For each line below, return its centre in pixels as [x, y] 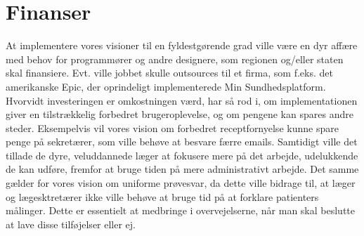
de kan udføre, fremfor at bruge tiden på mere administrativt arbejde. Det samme [182, 169]
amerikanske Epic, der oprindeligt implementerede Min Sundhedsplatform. [166, 86]
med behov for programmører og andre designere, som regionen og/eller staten [175, 59]
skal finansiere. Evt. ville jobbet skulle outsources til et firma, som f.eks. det [169, 73]
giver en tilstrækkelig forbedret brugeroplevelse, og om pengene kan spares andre [180, 114]
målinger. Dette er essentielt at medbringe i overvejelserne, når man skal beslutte [180, 210]
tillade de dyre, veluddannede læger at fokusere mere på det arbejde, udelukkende [182, 155]
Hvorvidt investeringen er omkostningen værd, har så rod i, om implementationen [182, 100]
